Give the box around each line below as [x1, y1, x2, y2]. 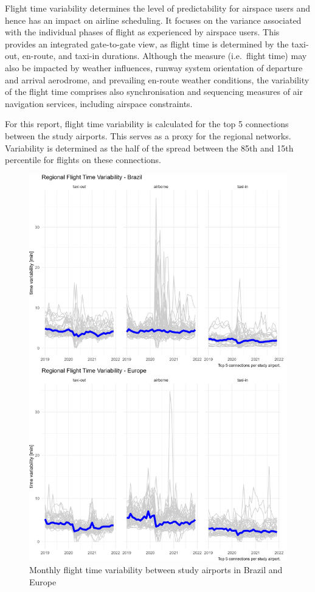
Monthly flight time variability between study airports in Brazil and [29, 563, 283, 576]
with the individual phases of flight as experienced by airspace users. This [5, 26, 280, 38]
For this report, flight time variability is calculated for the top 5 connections [5, 117, 289, 130]
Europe [29, 575, 57, 588]
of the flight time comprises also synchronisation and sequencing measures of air [5, 85, 303, 98]
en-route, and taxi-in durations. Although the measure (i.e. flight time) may [22, 49, 307, 62]
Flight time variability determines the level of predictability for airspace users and [5, 2, 311, 14]
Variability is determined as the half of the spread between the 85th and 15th [5, 141, 294, 154]
